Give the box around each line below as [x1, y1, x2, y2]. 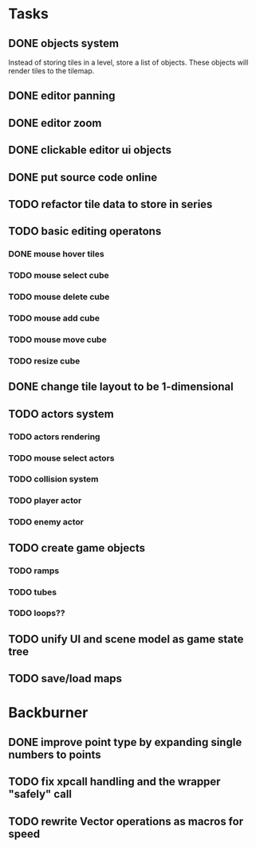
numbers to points [8, 748, 101, 761]
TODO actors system [8, 407, 114, 421]
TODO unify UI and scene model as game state [8, 632, 244, 646]
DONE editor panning [8, 89, 116, 103]
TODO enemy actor [8, 516, 85, 528]
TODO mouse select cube [8, 270, 109, 281]
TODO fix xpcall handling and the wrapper [8, 775, 221, 789]
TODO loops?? [8, 607, 65, 618]
